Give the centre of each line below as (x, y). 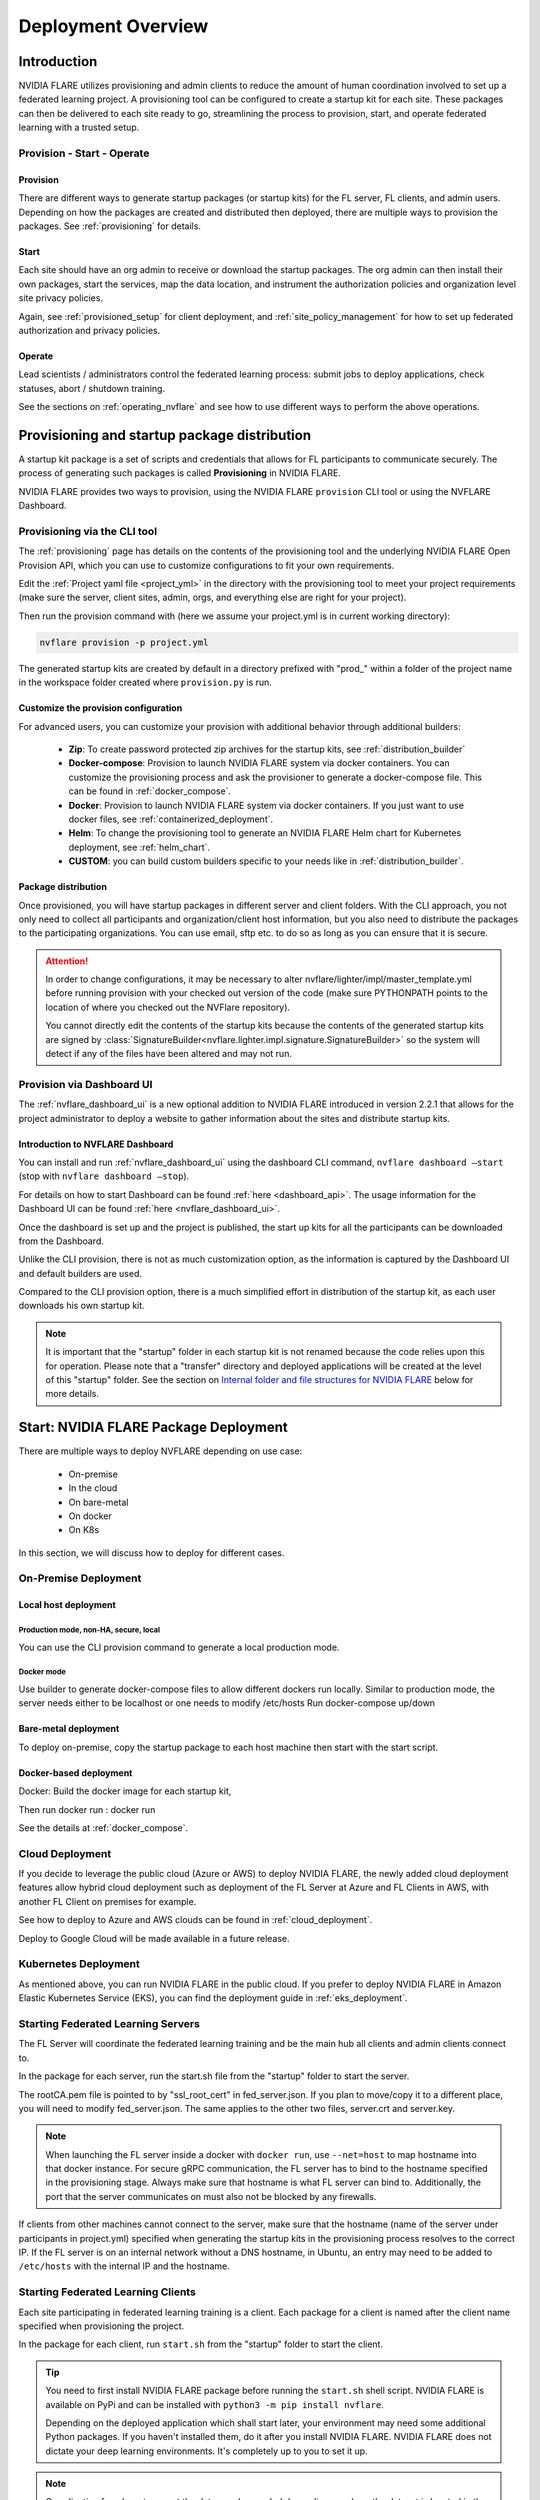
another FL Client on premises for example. (107, 1901)
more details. (72, 1394)
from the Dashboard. (61, 1241)
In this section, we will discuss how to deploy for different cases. (151, 1552)
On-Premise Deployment (80, 1578)
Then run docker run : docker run (87, 1809)
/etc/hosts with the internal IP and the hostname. (124, 2266)
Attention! (67, 961)
